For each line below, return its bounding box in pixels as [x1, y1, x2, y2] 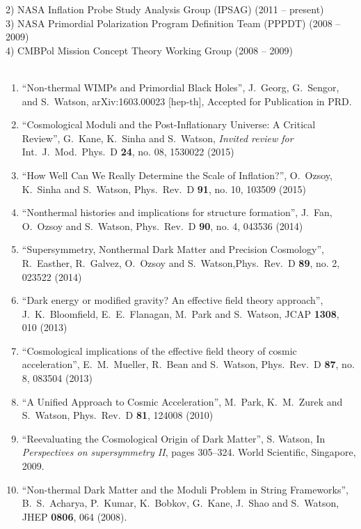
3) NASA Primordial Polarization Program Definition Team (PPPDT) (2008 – [6, 15, 341, 30]
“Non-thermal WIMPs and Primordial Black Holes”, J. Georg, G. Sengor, [22, 79, 339, 94]
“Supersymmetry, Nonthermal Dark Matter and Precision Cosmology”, [22, 242, 324, 256]
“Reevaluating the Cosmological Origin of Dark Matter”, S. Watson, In [22, 431, 326, 445]
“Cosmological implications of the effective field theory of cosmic [22, 343, 297, 358]
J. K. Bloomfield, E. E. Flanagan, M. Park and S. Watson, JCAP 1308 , [22, 306, 339, 321]
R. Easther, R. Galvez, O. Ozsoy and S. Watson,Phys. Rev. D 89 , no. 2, [22, 255, 340, 270]
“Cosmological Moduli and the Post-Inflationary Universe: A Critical [22, 117, 316, 132]
